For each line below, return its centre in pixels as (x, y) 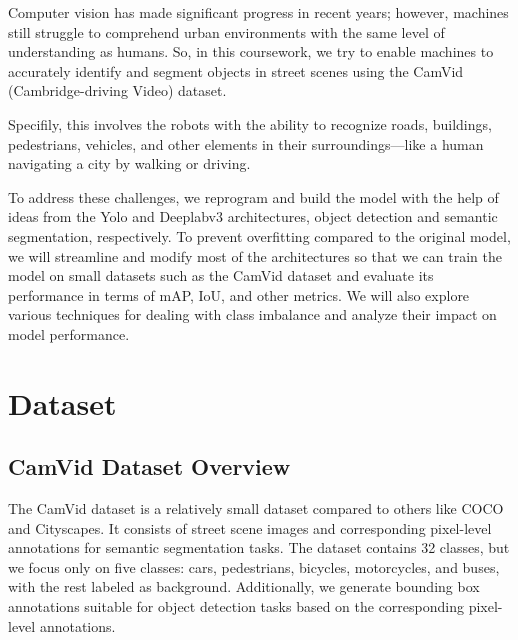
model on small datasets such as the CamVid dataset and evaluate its (221, 275)
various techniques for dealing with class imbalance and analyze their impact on (252, 314)
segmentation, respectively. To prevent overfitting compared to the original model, (259, 235)
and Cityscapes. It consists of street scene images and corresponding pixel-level (250, 527)
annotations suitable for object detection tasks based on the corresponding (236, 606)
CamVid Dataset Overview (149, 466)
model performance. (69, 333)
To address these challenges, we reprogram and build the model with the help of (253, 196)
